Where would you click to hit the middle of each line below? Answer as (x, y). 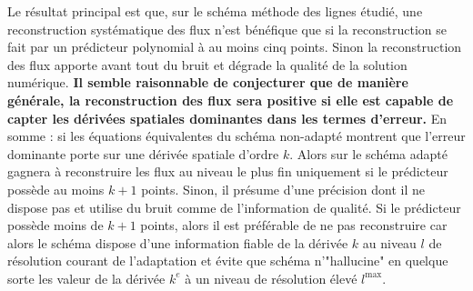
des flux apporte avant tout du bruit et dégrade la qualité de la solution (207, 64)
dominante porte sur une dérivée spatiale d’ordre (143, 153)
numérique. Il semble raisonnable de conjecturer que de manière (208, 82)
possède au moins (56, 189)
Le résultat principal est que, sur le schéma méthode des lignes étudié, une (215, 11)
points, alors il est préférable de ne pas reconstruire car (294, 225)
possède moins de (55, 225)
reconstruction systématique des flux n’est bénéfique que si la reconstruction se (227, 29)
